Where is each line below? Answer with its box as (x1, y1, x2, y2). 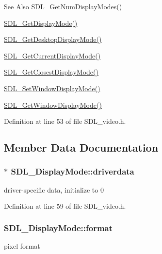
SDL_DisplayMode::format (4, 221, 113, 234)
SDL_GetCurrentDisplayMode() (4, 50, 101, 60)
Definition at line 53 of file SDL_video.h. (4, 116, 126, 126)
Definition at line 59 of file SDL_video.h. (4, 201, 126, 211)
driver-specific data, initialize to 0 (4, 184, 104, 195)
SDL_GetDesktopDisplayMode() (4, 34, 102, 44)
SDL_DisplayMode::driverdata (11, 165, 134, 177)
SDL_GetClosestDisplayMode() (4, 67, 98, 77)
